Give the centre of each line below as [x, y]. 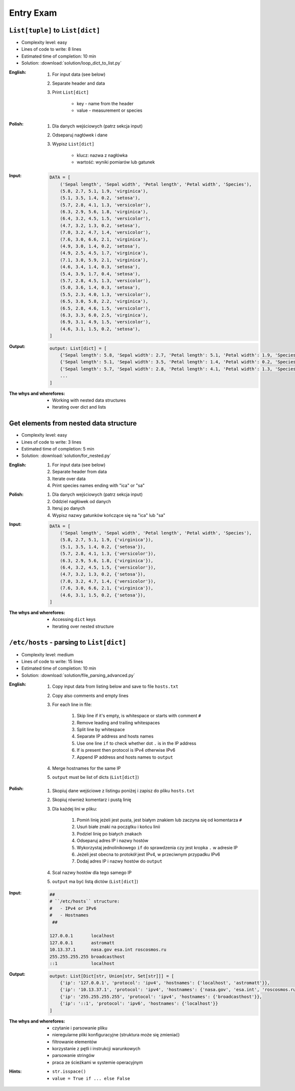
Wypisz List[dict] [73, 144]
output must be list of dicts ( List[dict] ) [96, 777]
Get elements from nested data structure [73, 423]
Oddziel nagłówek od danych [82, 501]
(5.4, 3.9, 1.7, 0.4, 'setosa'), [100, 274]
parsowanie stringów [74, 1056]
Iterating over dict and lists [79, 407]
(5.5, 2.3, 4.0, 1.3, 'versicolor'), [105, 294]
